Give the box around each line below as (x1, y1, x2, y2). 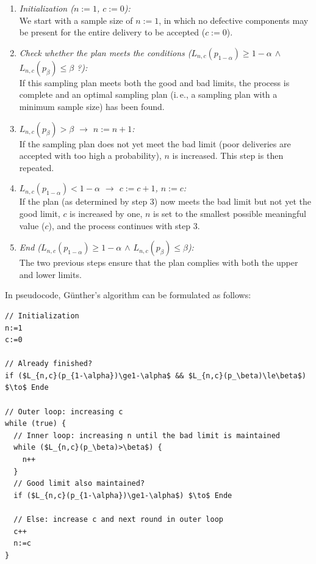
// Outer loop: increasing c (5, 407, 123, 416)
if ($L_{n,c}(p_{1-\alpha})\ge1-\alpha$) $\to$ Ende (13, 491, 232, 500)
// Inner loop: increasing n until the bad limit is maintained (13, 431, 281, 440)
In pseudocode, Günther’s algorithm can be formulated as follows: (5, 288, 251, 301)
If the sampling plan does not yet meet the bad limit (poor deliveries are (19, 137, 291, 150)
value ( (19, 219, 45, 232)
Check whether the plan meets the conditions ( (19, 46, 192, 59)
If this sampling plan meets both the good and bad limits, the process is (19, 76, 290, 89)
